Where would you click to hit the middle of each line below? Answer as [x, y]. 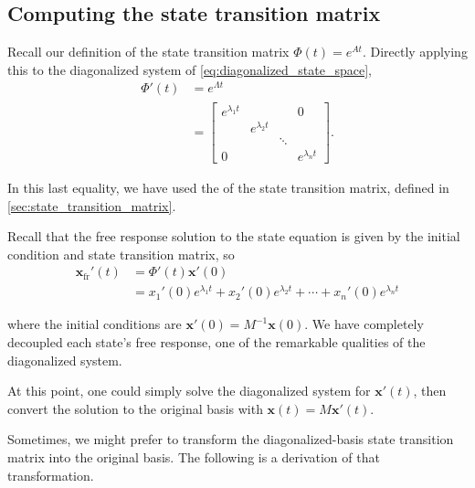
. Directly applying [415, 52]
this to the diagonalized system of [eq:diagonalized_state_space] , [190, 69]
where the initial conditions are [95, 324]
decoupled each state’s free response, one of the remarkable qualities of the [216, 342]
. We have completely [364, 324]
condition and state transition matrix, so [121, 254]
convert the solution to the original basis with [135, 408]
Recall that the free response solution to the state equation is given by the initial [234, 236]
